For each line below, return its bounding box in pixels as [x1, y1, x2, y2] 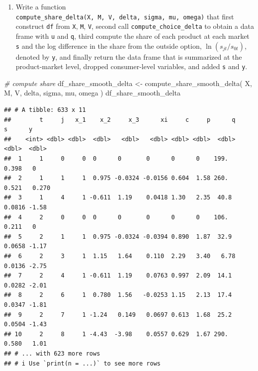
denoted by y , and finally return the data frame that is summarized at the [15, 51, 242, 62]
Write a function [15, 1, 66, 11]
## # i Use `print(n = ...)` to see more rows [4, 360, 161, 367]
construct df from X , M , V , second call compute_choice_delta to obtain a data [15, 21, 254, 31]
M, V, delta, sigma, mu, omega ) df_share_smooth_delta [4, 88, 180, 98]
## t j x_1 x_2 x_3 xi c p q [4, 116, 236, 123]
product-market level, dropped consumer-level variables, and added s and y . [15, 61, 248, 72]
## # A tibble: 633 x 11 [4, 106, 86, 114]
